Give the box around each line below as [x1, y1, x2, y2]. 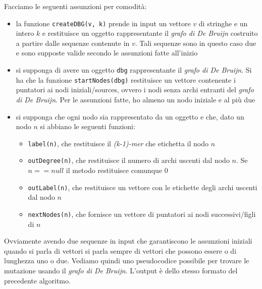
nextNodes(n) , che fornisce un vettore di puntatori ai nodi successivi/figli [28, 208, 256, 219]
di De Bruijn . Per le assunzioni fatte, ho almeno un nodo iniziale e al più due [16, 94, 255, 104]
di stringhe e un [198, 18, 248, 28]
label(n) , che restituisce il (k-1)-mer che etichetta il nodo [28, 138, 209, 148]
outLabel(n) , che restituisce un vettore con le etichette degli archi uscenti [28, 182, 257, 192]
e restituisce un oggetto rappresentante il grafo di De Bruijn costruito [42, 28, 258, 38]
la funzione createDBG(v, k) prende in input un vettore [16, 18, 191, 28]
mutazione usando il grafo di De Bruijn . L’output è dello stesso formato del [4, 265, 238, 275]
